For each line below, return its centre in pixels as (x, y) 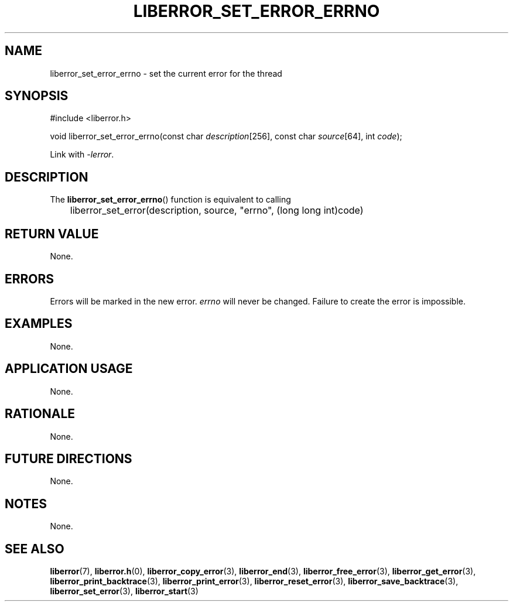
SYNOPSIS (37, 96)
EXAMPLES (39, 324)
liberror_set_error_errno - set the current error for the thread (166, 73)
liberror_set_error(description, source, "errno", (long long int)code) (217, 210)
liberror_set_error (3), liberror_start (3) (124, 591)
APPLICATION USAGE (69, 369)
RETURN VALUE (52, 234)
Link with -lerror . (82, 155)
